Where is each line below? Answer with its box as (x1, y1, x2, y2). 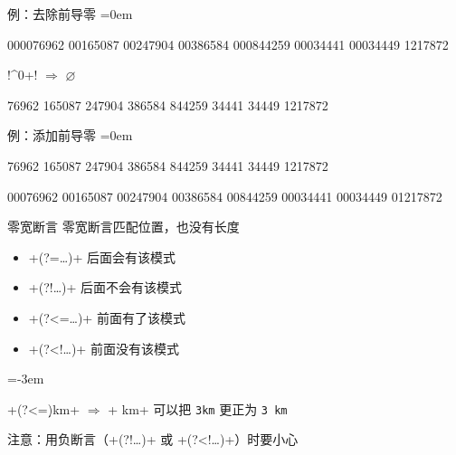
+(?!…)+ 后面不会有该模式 (28, 278, 183, 297)
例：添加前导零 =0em (7, 126, 133, 145)
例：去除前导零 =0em (7, 5, 133, 23)
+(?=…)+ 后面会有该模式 (28, 247, 176, 266)
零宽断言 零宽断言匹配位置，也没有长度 (7, 217, 240, 236)
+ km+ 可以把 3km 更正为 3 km (108, 399, 288, 418)
